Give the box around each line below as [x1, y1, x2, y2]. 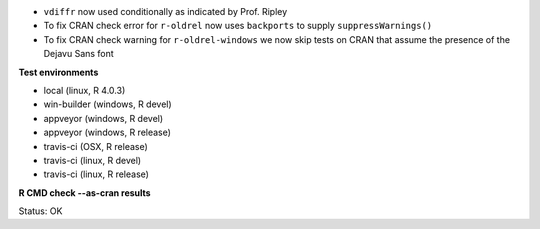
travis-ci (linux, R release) [43, 168, 150, 180]
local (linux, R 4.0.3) [43, 84, 126, 96]
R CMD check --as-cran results [18, 186, 151, 199]
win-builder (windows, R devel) [43, 98, 172, 110]
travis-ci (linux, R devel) [43, 154, 142, 166]
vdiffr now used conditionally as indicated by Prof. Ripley [43, 6, 288, 17]
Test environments [18, 66, 99, 78]
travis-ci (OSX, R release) [43, 140, 149, 152]
